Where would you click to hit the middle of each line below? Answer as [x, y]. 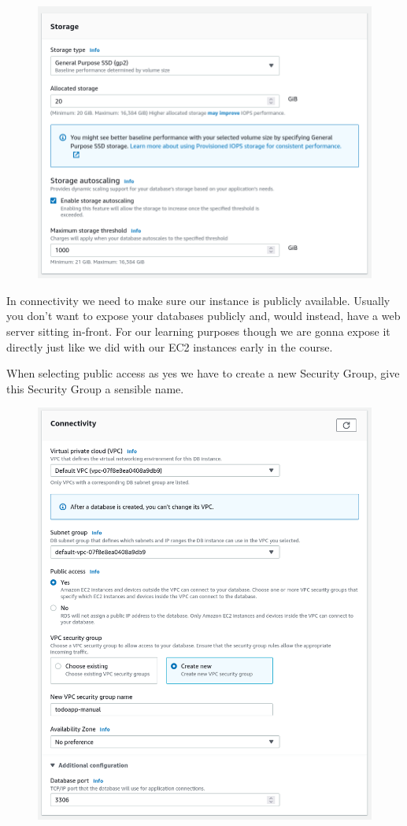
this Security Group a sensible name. [95, 388]
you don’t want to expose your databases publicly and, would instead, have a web [203, 316]
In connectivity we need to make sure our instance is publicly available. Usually [198, 300]
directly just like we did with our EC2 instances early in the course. [170, 346]
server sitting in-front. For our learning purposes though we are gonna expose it [198, 331]
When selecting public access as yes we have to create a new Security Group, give [203, 373]
